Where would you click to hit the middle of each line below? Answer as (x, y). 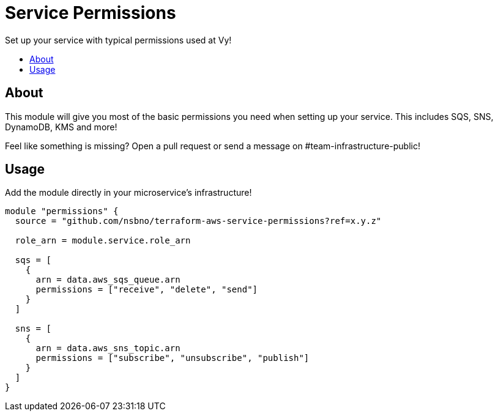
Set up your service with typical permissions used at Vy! (118, 40)
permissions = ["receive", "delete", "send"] (147, 290)
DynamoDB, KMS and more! (61, 127)
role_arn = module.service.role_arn (103, 241)
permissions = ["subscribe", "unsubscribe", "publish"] (173, 358)
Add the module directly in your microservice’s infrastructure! (128, 193)
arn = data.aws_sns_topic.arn (108, 348)
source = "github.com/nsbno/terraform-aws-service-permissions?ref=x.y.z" (198, 221)
